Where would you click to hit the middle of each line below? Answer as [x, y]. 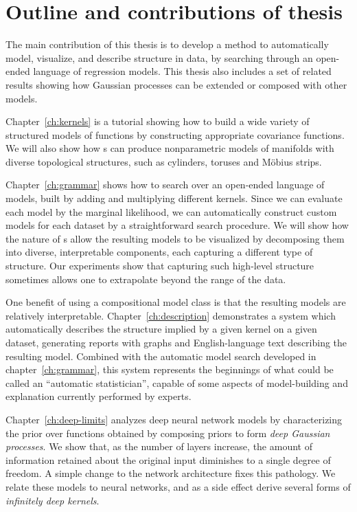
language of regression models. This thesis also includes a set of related [182, 71]
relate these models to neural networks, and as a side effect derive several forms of [178, 486]
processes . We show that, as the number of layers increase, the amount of [159, 446]
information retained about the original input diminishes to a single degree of [168, 459]
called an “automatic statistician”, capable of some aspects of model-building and [177, 382]
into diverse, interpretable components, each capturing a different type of [159, 252]
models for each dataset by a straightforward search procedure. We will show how [177, 225]
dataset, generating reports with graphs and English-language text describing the [176, 342]
